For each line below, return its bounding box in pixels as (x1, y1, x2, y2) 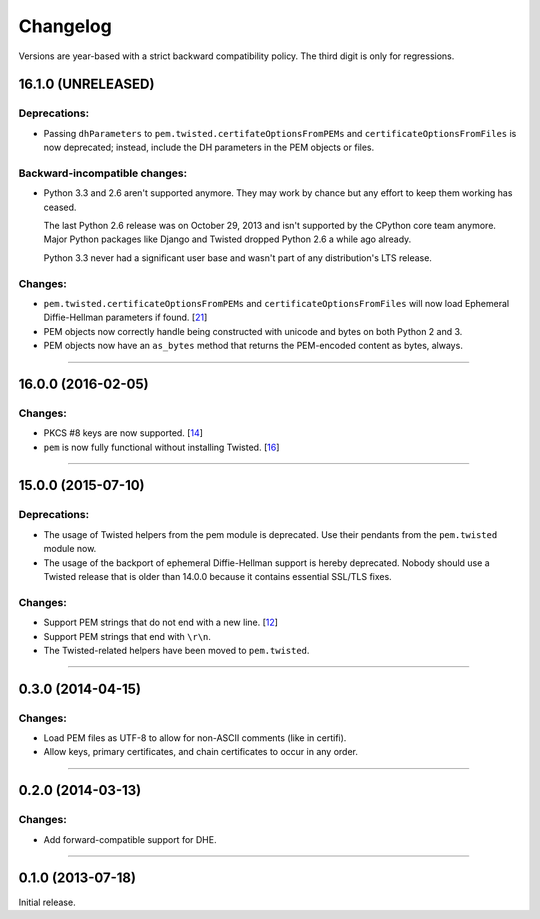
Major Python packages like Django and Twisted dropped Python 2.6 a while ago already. (43, 233, 412, 245)
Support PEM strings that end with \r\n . (43, 630, 212, 642)
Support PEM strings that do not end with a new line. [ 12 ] (43, 616, 279, 629)
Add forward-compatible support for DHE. (43, 833, 217, 845)
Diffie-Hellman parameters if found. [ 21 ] (43, 311, 208, 324)
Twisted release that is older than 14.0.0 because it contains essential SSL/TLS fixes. (43, 570, 392, 582)
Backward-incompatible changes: (18, 166, 188, 180)
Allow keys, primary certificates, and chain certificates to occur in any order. (43, 746, 359, 758)
